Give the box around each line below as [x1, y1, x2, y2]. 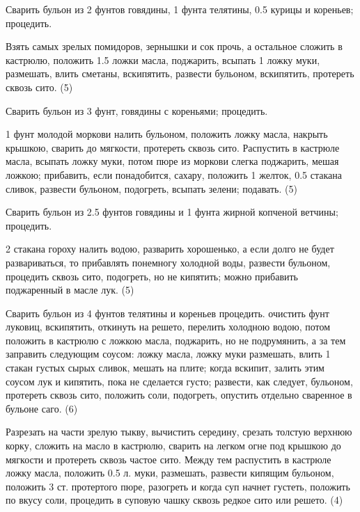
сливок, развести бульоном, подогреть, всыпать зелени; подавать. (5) [6, 181, 297, 195]
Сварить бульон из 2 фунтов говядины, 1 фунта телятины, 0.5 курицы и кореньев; [6, 2, 354, 16]
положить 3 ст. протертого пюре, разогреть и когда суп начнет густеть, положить [6, 479, 350, 493]
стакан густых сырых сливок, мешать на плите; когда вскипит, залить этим [6, 360, 324, 375]
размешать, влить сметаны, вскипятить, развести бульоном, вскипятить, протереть [6, 66, 354, 81]
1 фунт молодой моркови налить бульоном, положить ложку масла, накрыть [6, 127, 328, 141]
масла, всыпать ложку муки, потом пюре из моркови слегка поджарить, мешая [6, 154, 339, 168]
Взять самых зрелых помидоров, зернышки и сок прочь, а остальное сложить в [6, 39, 343, 54]
